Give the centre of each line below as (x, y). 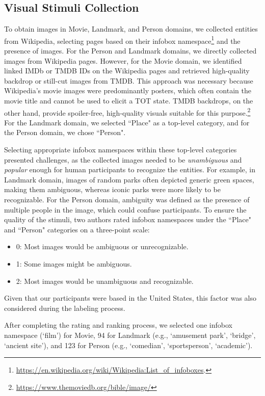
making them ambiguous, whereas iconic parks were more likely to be (113, 189)
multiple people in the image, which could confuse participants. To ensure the (125, 209)
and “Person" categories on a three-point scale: (77, 229)
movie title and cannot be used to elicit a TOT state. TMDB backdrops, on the (129, 101)
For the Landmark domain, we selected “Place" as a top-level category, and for (127, 122)
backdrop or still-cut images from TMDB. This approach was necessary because (129, 80)
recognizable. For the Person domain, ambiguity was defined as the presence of (127, 200)
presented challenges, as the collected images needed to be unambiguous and (123, 159)
